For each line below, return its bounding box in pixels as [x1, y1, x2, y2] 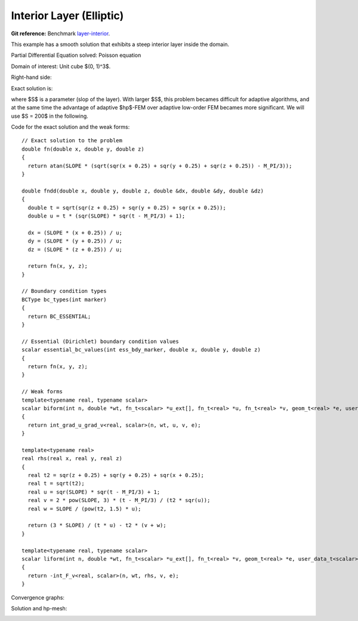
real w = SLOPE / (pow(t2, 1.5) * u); [27, 505, 141, 512]
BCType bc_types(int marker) [21, 296, 107, 303]
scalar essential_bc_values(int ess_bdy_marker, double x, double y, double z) [21, 347, 261, 353]
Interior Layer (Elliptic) [11, 9, 124, 22]
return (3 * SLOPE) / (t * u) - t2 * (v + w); [27, 522, 166, 529]
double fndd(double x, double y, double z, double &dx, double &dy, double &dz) [21, 187, 264, 194]
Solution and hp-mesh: [11, 604, 67, 612]
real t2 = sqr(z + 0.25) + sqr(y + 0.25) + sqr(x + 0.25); [27, 472, 204, 479]
